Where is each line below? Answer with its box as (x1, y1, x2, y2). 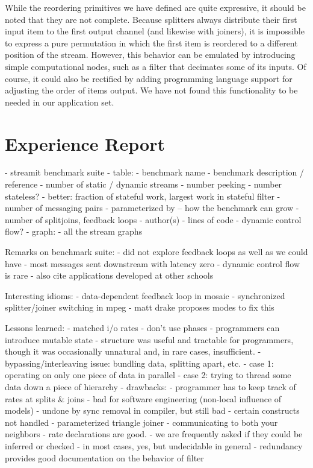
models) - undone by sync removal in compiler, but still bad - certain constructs (5, 404, 300, 417)
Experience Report (5, 131, 165, 156)
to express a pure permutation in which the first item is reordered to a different (5, 36, 298, 49)
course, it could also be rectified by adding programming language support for (5, 72, 293, 84)
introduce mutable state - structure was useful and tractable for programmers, (5, 333, 294, 346)
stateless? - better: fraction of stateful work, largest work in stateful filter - (5, 189, 280, 202)
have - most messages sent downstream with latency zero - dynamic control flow (5, 257, 300, 270)
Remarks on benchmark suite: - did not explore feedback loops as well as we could (5, 245, 308, 258)
